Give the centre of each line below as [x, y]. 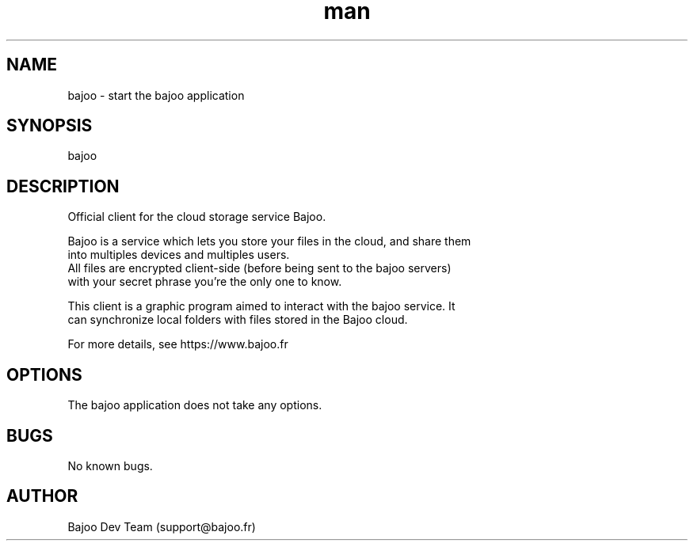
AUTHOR [42, 496]
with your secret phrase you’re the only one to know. [205, 282]
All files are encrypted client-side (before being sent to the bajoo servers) [259, 268]
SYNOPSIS [50, 126]
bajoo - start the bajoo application [156, 95]
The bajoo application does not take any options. [195, 405]
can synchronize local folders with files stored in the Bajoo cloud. [238, 320]
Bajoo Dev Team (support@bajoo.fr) [162, 526]
